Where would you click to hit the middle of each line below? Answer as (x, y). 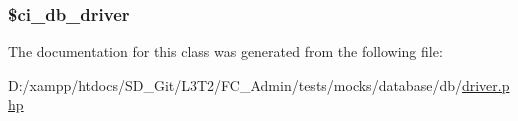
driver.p (485, 84)
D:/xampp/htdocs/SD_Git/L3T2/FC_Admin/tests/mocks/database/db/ (235, 84)
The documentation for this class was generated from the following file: (225, 51)
